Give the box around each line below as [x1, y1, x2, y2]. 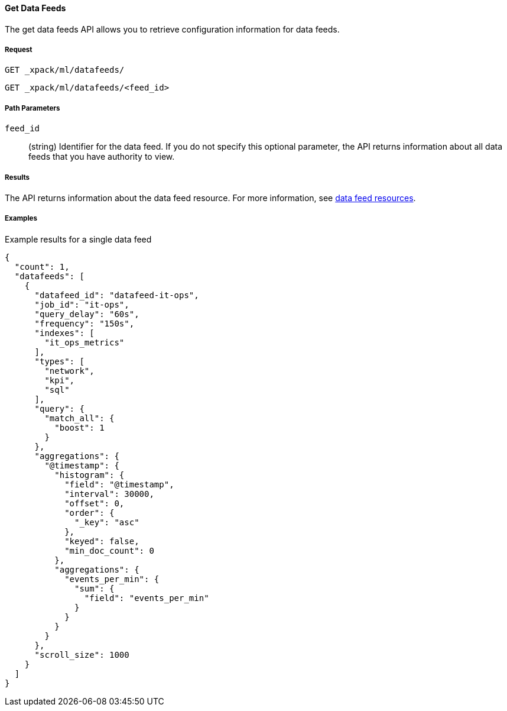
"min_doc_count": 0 [64, 545, 154, 555]
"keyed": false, [64, 536, 139, 546]
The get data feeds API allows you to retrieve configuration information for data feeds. [5, 24, 340, 34]
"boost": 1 [54, 422, 105, 432]
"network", [44, 366, 95, 376]
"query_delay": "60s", [34, 309, 139, 319]
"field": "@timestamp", [64, 479, 174, 489]
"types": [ [34, 356, 84, 366]
